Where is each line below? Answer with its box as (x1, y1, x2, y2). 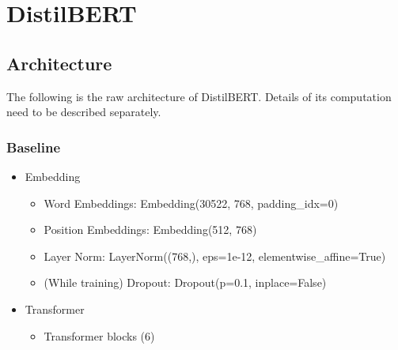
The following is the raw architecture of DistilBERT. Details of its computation (6, 88, 392, 104)
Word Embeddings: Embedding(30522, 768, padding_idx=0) (44, 194, 339, 211)
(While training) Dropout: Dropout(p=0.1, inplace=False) (44, 274, 327, 291)
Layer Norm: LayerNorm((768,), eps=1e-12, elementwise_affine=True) (44, 247, 386, 264)
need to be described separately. (6, 103, 161, 120)
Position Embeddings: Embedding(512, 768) (44, 221, 257, 238)
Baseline (6, 137, 61, 156)
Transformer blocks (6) (44, 327, 155, 344)
